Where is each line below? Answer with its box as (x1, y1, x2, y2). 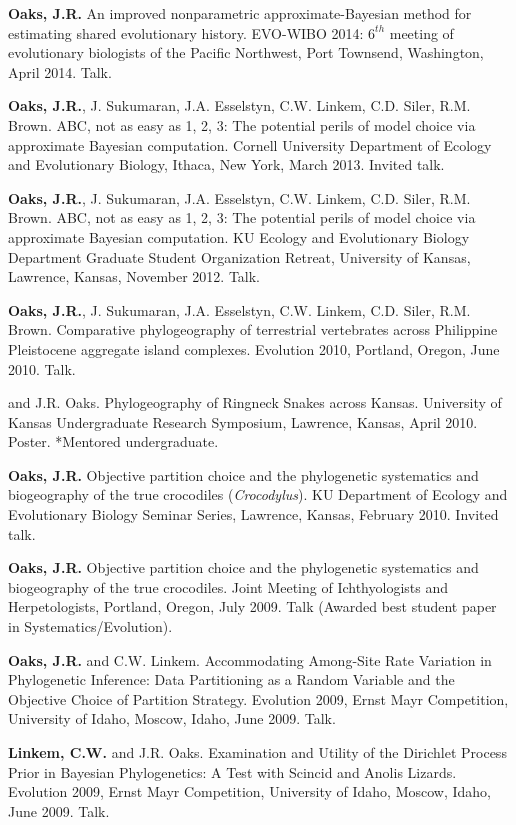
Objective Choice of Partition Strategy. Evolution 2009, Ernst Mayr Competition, (8, 688, 509, 709)
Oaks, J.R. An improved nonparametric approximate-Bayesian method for (8, 3, 472, 23)
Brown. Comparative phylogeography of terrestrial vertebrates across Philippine (8, 319, 498, 340)
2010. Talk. (8, 358, 76, 379)
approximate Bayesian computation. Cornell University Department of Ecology (8, 134, 492, 155)
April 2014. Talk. (8, 61, 112, 82)
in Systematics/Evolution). (8, 616, 173, 637)
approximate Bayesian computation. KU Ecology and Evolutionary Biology (8, 226, 470, 247)
